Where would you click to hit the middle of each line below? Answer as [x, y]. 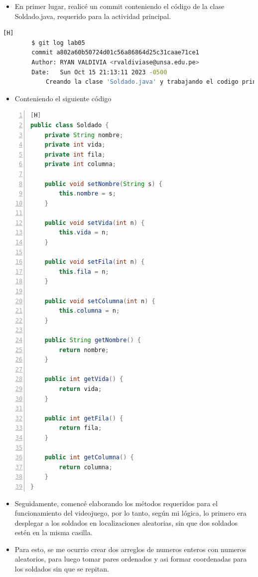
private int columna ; [80, 164]
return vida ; [80, 389]
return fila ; [80, 428]
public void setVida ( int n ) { [95, 223]
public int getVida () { [84, 379]
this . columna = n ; [89, 311]
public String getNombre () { [93, 340]
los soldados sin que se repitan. [62, 569]
